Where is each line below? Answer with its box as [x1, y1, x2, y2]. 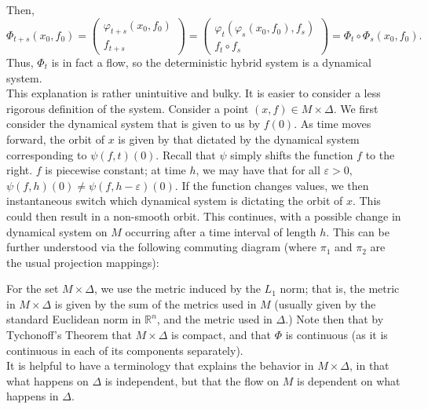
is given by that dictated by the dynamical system [118, 130, 360, 147]
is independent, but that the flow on [104, 372, 280, 389]
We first [340, 100, 379, 116]
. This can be [326, 223, 390, 239]
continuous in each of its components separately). [6, 341, 243, 358]
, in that [349, 357, 390, 374]
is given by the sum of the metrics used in [54, 295, 257, 312]
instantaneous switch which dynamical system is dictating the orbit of [6, 192, 343, 209]
